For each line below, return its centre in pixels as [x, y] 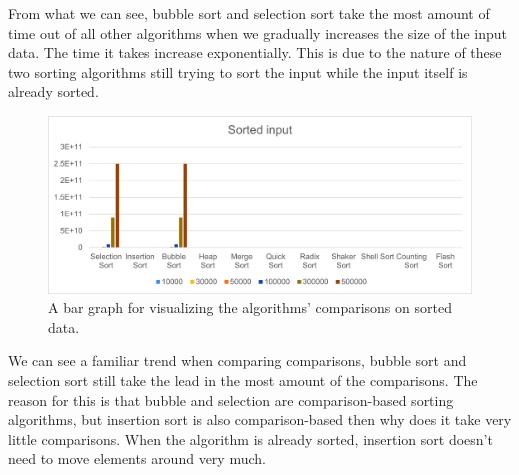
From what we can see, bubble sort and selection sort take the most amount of [249, 13]
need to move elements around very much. [137, 458]
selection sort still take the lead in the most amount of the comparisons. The [243, 379]
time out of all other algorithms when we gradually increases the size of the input [257, 32]
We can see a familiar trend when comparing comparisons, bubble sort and [237, 360]
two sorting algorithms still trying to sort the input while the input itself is [238, 71]
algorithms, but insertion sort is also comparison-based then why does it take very [260, 419]
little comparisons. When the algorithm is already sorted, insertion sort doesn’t [250, 438]
